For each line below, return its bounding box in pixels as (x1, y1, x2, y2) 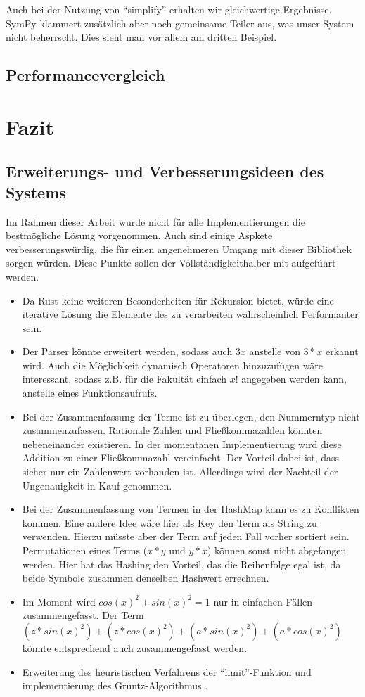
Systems (6, 181, 66, 203)
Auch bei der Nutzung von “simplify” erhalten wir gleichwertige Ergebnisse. (6, 2, 332, 16)
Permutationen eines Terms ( (22, 543, 148, 557)
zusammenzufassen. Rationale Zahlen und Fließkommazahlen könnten (22, 423, 323, 437)
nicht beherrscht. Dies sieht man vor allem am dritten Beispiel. (6, 30, 277, 44)
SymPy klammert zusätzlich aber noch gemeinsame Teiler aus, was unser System (6, 15, 354, 30)
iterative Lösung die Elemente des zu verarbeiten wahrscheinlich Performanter (22, 307, 359, 321)
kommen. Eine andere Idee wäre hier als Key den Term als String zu (22, 515, 317, 530)
